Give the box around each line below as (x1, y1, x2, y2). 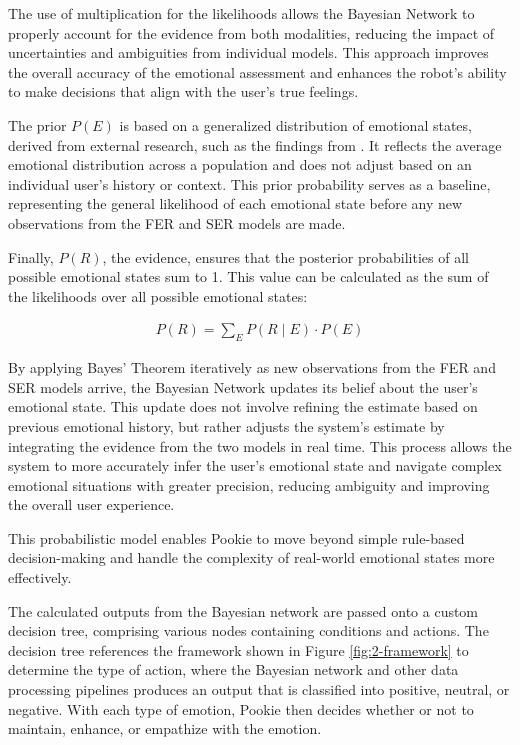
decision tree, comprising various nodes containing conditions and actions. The (8, 620, 489, 641)
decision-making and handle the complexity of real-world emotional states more (8, 547, 495, 568)
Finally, (8, 246, 54, 267)
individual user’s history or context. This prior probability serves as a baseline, (8, 173, 491, 194)
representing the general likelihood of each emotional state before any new (8, 193, 463, 214)
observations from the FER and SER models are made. (8, 212, 346, 233)
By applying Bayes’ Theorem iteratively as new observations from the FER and (8, 357, 496, 378)
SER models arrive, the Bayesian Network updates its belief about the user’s (8, 376, 478, 397)
